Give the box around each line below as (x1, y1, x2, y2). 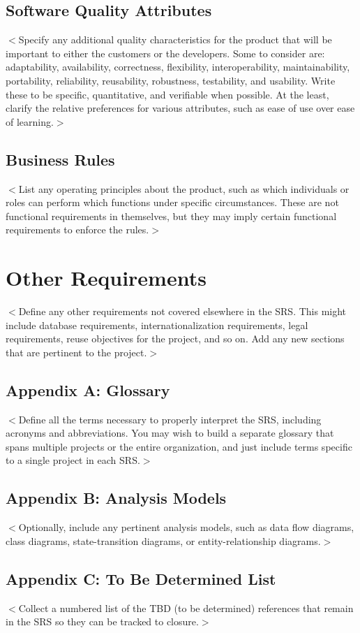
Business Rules (6, 148, 115, 170)
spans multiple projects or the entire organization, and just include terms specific (6, 439, 352, 453)
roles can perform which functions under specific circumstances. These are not (6, 195, 339, 210)
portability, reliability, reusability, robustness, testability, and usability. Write (6, 73, 336, 87)
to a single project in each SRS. (6, 453, 140, 467)
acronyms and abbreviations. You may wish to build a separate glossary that (6, 425, 334, 440)
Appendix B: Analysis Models (6, 487, 227, 509)
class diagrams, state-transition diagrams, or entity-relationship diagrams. (6, 533, 321, 548)
